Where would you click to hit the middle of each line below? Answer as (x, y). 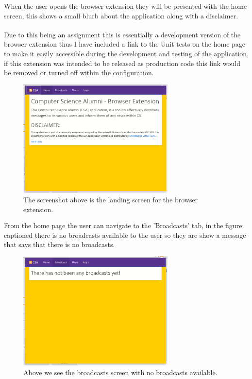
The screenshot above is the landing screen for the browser (111, 200)
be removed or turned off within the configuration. (79, 73)
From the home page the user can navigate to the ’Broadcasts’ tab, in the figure (123, 225)
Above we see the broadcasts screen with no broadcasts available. (120, 372)
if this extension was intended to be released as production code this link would (122, 63)
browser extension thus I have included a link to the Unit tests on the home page (125, 44)
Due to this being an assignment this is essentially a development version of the (122, 34)
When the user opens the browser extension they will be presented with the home (126, 6)
